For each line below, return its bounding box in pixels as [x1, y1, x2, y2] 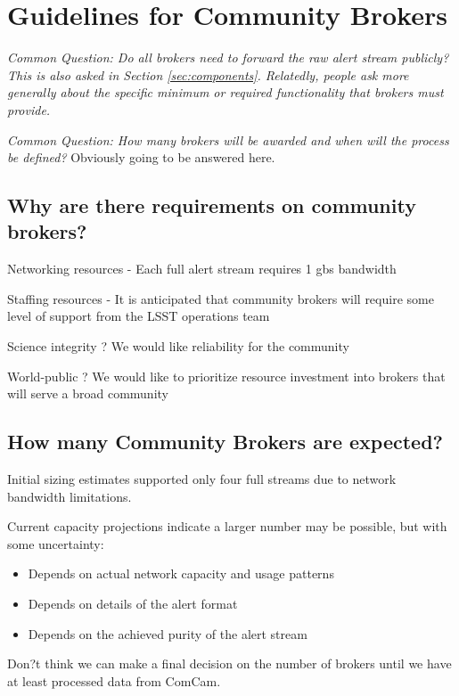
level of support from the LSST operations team [7, 307, 270, 325]
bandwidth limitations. [7, 487, 132, 505]
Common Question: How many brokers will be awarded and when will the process [7, 130, 449, 149]
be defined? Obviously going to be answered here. [7, 148, 275, 167]
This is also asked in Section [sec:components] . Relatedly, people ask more [7, 65, 409, 84]
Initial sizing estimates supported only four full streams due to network [7, 470, 397, 488]
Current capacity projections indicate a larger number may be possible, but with [7, 517, 447, 536]
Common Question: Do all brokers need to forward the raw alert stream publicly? [7, 48, 449, 67]
